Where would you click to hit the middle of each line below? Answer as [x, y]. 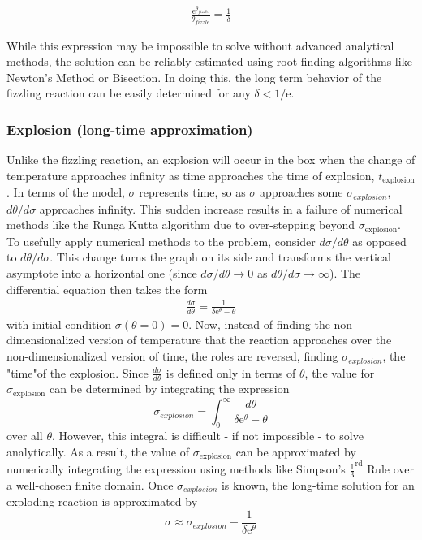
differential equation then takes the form [107, 289]
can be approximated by [296, 451]
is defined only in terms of [231, 372]
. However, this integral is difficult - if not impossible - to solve [208, 436]
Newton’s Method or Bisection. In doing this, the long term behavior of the [194, 77]
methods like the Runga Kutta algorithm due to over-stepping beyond [181, 225]
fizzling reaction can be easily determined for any [129, 93]
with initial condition [59, 324]
